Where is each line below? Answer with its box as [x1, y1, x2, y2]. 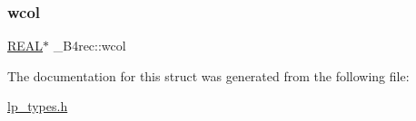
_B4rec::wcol [53, 36, 126, 55]
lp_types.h [7, 97, 68, 116]
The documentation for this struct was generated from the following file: [7, 66, 410, 85]
